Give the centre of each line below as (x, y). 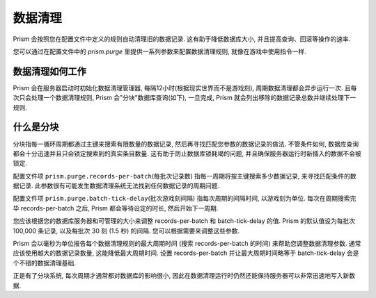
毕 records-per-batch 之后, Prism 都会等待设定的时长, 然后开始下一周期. (116, 208)
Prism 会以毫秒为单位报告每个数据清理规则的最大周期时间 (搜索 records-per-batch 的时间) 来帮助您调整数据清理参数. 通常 (187, 244)
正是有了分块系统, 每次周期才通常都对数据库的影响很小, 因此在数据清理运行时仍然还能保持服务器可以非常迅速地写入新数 (184, 276)
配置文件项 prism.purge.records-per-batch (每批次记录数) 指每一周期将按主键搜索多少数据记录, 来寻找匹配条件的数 (185, 176)
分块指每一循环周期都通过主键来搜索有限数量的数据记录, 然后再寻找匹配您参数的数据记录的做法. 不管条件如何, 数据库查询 (186, 144)
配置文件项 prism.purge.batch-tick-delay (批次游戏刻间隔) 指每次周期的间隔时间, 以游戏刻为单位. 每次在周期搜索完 (185, 199)
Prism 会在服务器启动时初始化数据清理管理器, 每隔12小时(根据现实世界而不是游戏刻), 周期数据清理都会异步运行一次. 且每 (185, 88)
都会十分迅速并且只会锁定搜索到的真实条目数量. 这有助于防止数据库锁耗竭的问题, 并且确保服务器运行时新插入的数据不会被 (187, 154)
